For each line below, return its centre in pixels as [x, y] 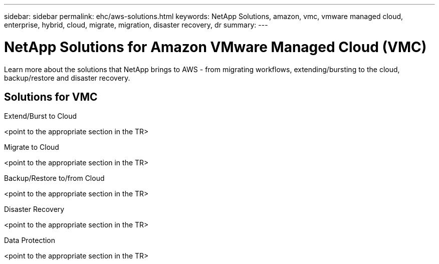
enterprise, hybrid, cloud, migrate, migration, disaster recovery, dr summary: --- [136, 25]
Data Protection [30, 240]
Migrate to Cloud [32, 147]
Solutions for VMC [51, 97]
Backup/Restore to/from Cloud [54, 178]
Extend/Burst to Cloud [41, 116]
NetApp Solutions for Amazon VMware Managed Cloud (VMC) [215, 47]
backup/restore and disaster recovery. [67, 78]
